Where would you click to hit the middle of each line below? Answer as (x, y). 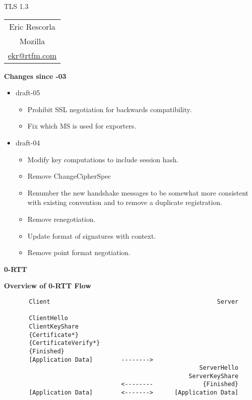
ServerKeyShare (214, 376)
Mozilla (32, 41)
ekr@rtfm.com (32, 55)
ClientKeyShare (54, 326)
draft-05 (28, 93)
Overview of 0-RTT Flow (48, 286)
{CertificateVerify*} (64, 343)
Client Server (134, 301)
